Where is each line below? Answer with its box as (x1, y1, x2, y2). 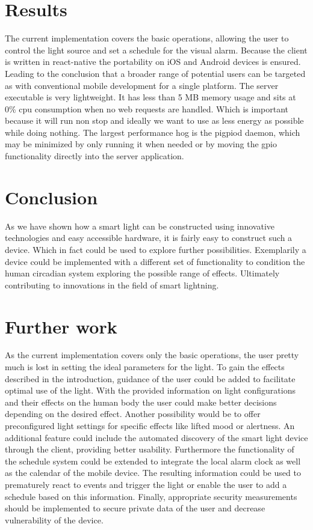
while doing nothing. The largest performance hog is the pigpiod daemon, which (5, 126, 300, 138)
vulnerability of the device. (5, 513, 104, 526)
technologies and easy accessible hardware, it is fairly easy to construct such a (5, 231, 293, 244)
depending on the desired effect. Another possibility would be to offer (5, 407, 261, 420)
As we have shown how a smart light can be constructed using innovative (5, 219, 275, 232)
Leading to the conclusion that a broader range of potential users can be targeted (5, 67, 306, 79)
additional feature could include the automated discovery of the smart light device (5, 431, 308, 443)
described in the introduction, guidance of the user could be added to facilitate (5, 372, 296, 385)
